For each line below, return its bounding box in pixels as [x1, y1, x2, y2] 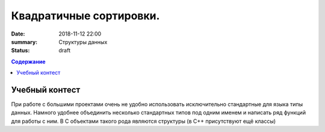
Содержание [11, 58, 46, 65]
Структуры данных [58, 38, 108, 45]
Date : [11, 30, 25, 37]
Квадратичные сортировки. [11, 9, 160, 22]
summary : [11, 38, 38, 45]
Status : [11, 47, 30, 54]
